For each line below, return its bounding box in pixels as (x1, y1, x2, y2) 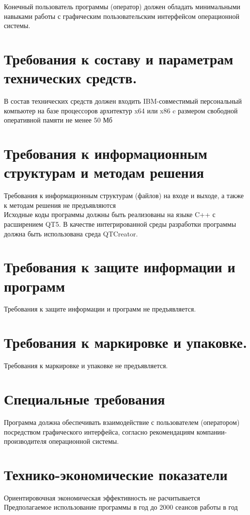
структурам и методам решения (4, 162, 204, 182)
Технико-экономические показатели (4, 464, 228, 484)
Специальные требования (4, 389, 165, 408)
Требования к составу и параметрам (4, 48, 234, 68)
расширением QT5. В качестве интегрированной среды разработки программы (4, 218, 236, 229)
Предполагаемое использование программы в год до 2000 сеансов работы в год (4, 502, 238, 512)
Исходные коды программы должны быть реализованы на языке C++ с (4, 209, 216, 219)
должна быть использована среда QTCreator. (4, 228, 138, 238)
